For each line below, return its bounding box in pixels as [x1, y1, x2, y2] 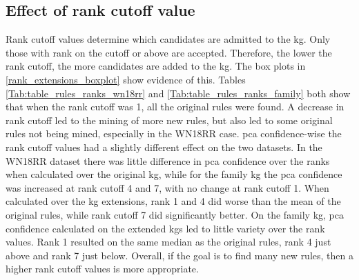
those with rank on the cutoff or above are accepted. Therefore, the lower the [6, 45, 332, 59]
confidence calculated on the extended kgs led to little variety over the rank [6, 221, 325, 235]
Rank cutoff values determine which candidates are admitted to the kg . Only [6, 32, 331, 46]
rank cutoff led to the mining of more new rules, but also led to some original [6, 112, 333, 127]
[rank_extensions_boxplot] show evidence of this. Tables [6, 72, 246, 86]
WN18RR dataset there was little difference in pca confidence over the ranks [6, 153, 330, 168]
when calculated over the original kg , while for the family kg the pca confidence [6, 167, 342, 181]
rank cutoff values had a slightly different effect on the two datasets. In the [6, 139, 322, 154]
